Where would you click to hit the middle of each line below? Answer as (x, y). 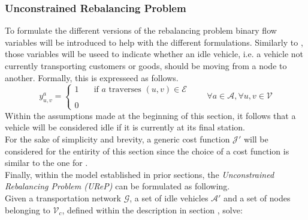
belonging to (28, 209)
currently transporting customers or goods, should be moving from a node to (146, 66)
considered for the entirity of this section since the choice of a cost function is (147, 151)
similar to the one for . (46, 163)
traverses (125, 90)
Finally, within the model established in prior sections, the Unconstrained (140, 174)
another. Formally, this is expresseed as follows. (92, 77)
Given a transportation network (63, 197)
